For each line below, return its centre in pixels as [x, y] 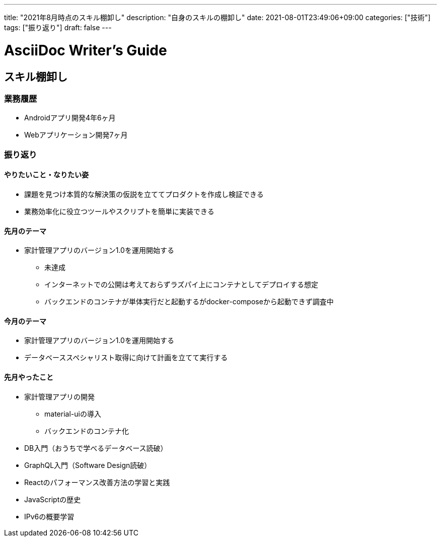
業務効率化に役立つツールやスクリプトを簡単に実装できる [119, 211]
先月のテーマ [25, 231]
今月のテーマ [25, 321]
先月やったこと [29, 377]
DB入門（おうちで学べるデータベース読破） [96, 448]
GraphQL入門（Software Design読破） [88, 465]
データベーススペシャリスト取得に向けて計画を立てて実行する [126, 358]
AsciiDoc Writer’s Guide [86, 50]
